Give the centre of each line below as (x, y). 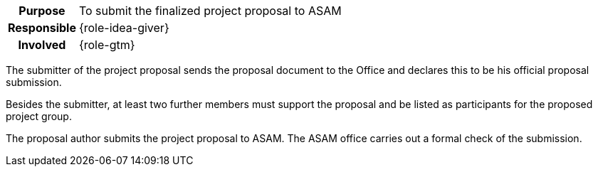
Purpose (42, 11)
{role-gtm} (107, 45)
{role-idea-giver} (124, 28)
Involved (42, 45)
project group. (39, 116)
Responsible (42, 28)
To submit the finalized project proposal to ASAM (210, 11)
